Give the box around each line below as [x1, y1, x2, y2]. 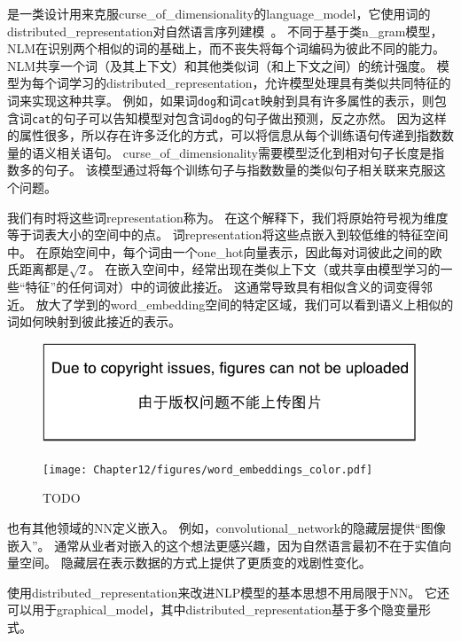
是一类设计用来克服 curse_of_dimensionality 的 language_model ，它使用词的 [7, 4, 431, 22]
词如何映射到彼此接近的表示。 [7, 312, 181, 331]
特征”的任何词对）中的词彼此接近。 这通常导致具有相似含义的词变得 [25, 278, 420, 296]
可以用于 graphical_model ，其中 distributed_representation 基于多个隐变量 [7, 600, 418, 619]
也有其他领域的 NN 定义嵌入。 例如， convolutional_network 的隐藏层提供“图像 [7, 519, 446, 537]
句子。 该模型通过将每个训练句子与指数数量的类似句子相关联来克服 [43, 160, 434, 179]
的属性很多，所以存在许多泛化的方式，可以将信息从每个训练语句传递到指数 [7, 126, 441, 145]
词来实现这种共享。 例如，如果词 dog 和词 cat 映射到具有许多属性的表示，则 [7, 90, 434, 109]
